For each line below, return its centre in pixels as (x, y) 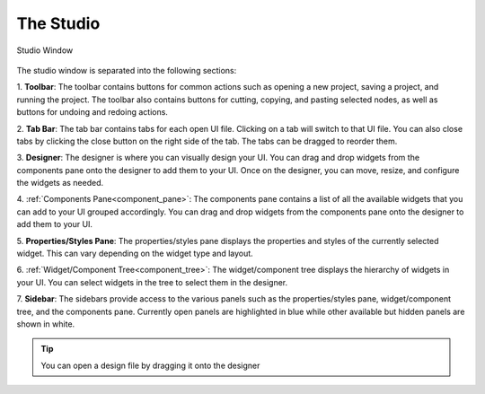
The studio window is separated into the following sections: (127, 70)
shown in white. (46, 324)
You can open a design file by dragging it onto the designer (150, 365)
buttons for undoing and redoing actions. (92, 112)
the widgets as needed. (60, 183)
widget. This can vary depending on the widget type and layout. (135, 254)
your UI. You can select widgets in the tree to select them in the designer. (152, 282)
